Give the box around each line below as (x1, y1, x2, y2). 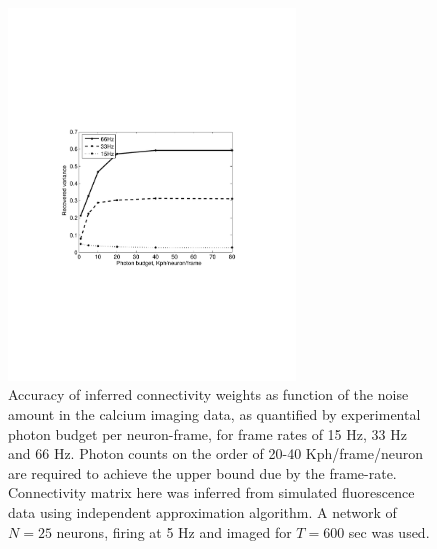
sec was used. (348, 521, 430, 542)
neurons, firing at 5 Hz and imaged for (56, 521, 292, 542)
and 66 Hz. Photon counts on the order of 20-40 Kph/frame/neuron (8, 443, 424, 464)
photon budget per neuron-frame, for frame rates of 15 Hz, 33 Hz (8, 423, 407, 444)
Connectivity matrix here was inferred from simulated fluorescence (8, 482, 415, 503)
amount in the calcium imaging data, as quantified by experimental (8, 404, 421, 425)
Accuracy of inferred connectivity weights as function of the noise (8, 384, 409, 405)
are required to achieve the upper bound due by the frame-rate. (8, 462, 397, 483)
